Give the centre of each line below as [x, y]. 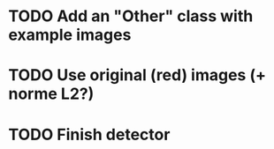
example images [70, 35]
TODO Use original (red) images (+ [137, 75]
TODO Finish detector [89, 134]
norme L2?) [51, 94]
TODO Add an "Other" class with [131, 16]
